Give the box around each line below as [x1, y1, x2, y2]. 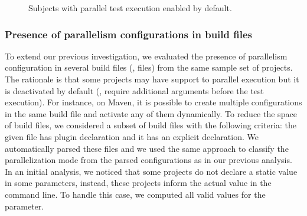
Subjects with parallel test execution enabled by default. [28, 2, 232, 14]
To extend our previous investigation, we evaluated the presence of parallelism [5, 49, 288, 62]
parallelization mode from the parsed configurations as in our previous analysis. [5, 154, 292, 166]
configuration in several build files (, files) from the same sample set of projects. [5, 61, 293, 74]
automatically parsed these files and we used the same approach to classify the [5, 142, 289, 154]
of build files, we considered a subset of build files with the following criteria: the [5, 119, 297, 131]
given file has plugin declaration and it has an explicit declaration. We [5, 130, 259, 142]
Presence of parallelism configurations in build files [5, 26, 252, 41]
